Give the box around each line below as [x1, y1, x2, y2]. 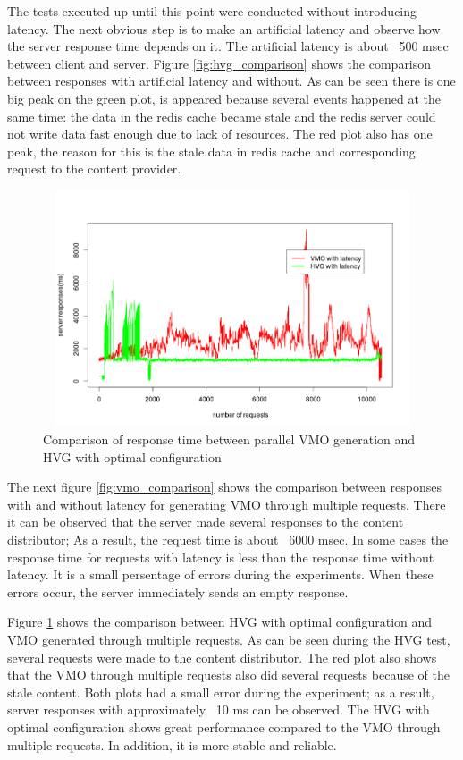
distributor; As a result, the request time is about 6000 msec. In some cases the [7, 530, 449, 549]
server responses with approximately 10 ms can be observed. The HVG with [7, 700, 430, 719]
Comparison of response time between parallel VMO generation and [43, 430, 416, 449]
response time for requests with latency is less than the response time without [7, 547, 434, 566]
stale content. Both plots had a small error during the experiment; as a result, [7, 682, 434, 701]
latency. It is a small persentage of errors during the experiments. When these [7, 565, 434, 584]
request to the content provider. [7, 159, 181, 178]
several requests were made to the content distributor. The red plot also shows [7, 647, 437, 666]
